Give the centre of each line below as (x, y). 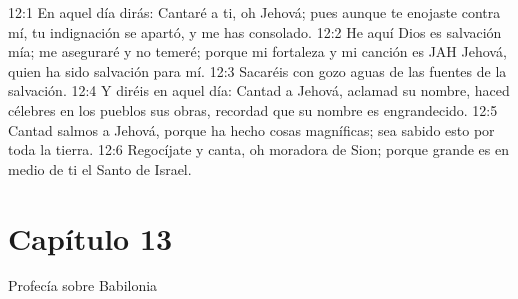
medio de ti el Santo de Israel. (100, 168)
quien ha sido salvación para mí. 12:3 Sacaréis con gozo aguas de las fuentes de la (257, 70)
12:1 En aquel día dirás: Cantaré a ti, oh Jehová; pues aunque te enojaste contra (254, 12)
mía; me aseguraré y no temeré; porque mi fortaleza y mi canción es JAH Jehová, (257, 51)
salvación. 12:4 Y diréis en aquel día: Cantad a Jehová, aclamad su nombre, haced (259, 90)
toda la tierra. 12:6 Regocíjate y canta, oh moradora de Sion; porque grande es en (259, 149)
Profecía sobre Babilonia (83, 285)
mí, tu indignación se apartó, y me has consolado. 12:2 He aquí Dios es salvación (255, 31)
